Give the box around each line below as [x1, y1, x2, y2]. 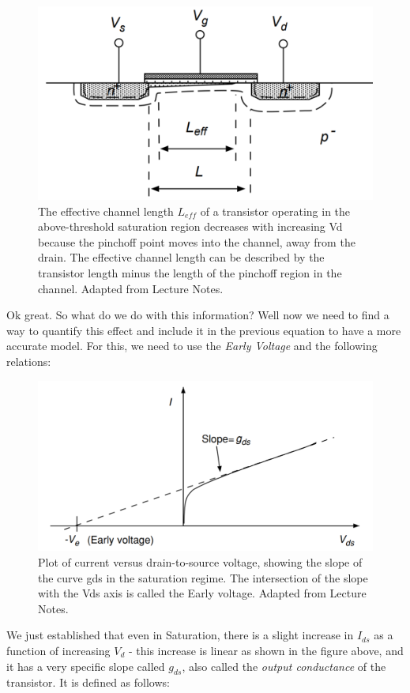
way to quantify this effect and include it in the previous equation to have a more [6, 322, 401, 338]
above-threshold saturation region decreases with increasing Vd [38, 218, 343, 235]
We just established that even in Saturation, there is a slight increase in [6, 627, 354, 643]
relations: [6, 353, 51, 370]
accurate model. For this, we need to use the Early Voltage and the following [6, 337, 378, 354]
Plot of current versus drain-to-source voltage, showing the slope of [38, 553, 363, 570]
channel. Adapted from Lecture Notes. [38, 280, 224, 296]
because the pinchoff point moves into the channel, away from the [38, 233, 355, 250]
